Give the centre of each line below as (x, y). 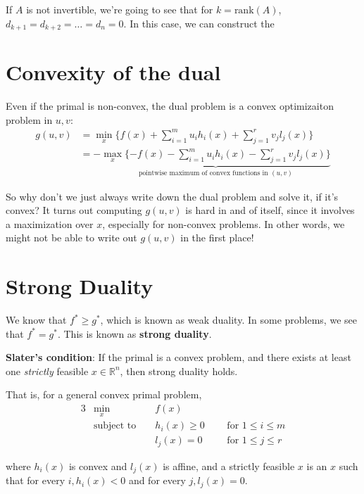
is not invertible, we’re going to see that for (120, 9)
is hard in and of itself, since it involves (270, 210)
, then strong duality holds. (179, 370)
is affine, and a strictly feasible (229, 465)
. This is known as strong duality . (134, 333)
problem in (29, 119)
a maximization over (50, 223)
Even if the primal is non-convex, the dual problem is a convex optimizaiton (170, 106)
